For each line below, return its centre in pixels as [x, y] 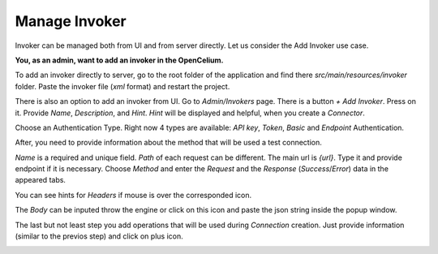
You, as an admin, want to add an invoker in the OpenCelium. [119, 60]
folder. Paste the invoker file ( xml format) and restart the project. [122, 86]
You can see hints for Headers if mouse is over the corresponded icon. [133, 195]
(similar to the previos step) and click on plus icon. [99, 236]
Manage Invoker [71, 21]
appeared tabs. [41, 180]
